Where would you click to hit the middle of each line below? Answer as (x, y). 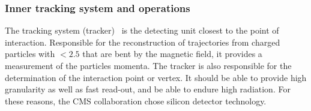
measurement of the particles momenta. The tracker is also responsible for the (148, 65)
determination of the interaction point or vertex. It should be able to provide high (156, 77)
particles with (30, 54)
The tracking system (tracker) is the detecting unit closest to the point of (142, 30)
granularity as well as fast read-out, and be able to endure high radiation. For (148, 89)
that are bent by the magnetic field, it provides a (172, 54)
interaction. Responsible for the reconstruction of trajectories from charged (143, 42)
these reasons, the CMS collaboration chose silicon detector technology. (136, 100)
